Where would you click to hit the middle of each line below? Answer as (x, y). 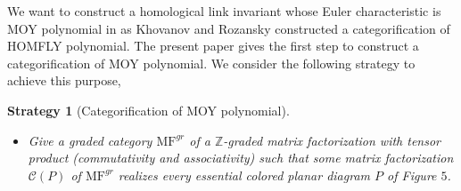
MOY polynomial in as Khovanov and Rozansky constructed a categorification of (229, 28)
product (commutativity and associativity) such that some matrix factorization (241, 158)
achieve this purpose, (64, 80)
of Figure (412, 175)
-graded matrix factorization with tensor (332, 140)
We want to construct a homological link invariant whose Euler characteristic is (224, 11)
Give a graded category (90, 140)
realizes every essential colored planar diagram (244, 175)
